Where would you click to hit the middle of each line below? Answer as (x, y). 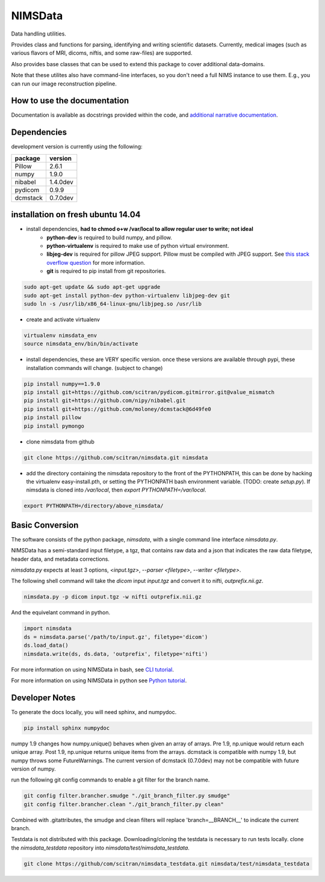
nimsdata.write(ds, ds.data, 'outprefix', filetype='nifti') (116, 654)
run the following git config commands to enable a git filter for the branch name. (110, 780)
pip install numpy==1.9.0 (62, 384)
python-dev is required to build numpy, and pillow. (110, 237)
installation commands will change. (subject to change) (94, 368)
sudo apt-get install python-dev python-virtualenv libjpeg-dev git (127, 295)
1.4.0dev (61, 182)
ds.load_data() (46, 646)
